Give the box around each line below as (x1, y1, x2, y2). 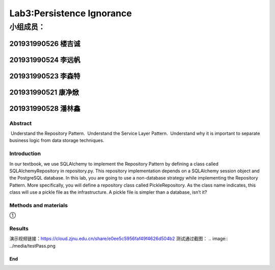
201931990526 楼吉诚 (9, 39, 81, 48)
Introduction (9, 150, 41, 157)
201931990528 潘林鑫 (9, 104, 81, 113)
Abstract (9, 119, 32, 127)
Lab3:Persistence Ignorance (9, 8, 132, 19)
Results (9, 225, 29, 232)
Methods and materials (9, 201, 68, 208)
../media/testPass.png (9, 243, 56, 249)
